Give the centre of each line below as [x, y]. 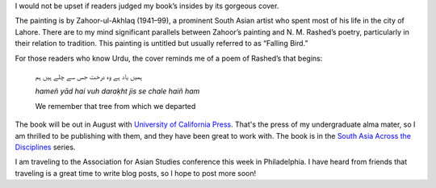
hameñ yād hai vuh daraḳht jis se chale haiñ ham [117, 91]
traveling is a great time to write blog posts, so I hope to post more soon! [136, 173]
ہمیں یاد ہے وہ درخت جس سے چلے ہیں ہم [89, 76]
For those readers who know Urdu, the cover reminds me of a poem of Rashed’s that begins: [169, 58]
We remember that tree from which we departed [115, 106]
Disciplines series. [45, 147]
